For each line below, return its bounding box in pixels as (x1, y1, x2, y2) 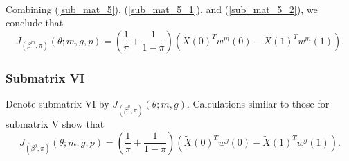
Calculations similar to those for (193, 96, 330, 110)
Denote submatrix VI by (6, 96, 109, 110)
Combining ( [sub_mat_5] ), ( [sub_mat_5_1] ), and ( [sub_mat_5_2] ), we (6, 1, 318, 16)
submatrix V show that (6, 117, 105, 131)
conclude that (6, 15, 64, 30)
